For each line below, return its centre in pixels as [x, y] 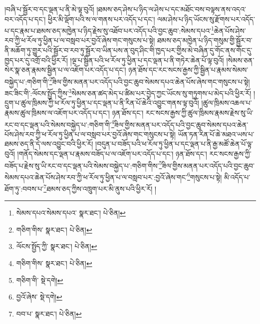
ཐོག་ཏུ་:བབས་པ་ [24, 188]
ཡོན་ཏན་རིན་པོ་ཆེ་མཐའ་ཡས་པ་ [216, 134]
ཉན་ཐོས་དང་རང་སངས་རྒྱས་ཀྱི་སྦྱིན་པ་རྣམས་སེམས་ [188, 70]
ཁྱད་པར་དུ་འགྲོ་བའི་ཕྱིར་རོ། [36, 60]
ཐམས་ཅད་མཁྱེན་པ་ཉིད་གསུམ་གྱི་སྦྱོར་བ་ [205, 40]
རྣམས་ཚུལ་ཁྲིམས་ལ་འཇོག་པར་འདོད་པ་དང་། [57, 112]
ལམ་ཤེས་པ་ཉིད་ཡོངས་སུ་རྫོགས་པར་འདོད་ [206, 19]
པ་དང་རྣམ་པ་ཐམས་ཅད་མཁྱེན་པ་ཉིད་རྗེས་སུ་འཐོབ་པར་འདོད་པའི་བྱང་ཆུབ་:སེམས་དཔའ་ [108, 30]
